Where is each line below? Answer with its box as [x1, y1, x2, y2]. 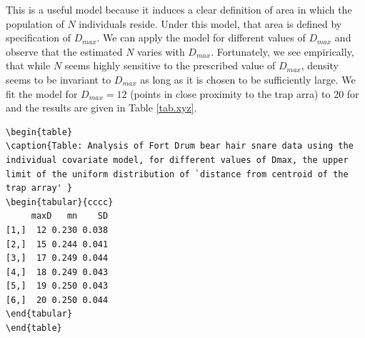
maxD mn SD [31, 211, 109, 222]
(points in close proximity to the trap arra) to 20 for [130, 86, 359, 101]
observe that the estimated [6, 44, 123, 59]
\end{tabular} [6, 309, 73, 319]
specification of [6, 30, 71, 45]
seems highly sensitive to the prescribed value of [64, 58, 276, 73]
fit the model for [6, 86, 78, 101]
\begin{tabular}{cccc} [6, 197, 114, 207]
